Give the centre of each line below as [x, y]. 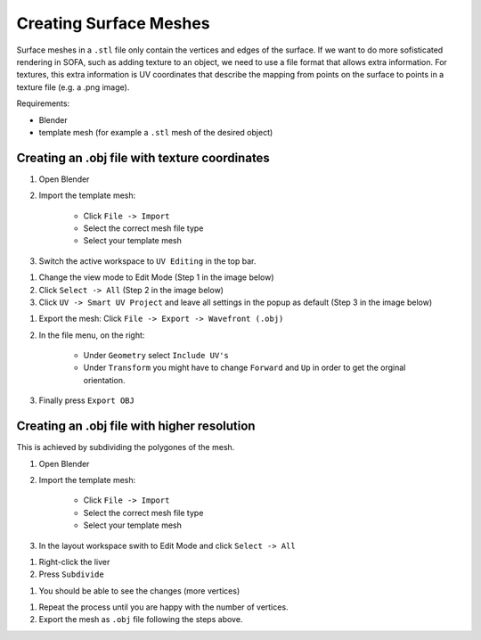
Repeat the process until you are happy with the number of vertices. [163, 607]
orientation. [104, 380]
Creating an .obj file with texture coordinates [143, 157]
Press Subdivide [71, 574]
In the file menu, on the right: [92, 335]
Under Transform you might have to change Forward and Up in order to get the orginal [245, 368]
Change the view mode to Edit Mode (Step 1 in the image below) [156, 277]
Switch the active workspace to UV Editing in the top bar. [147, 261]
